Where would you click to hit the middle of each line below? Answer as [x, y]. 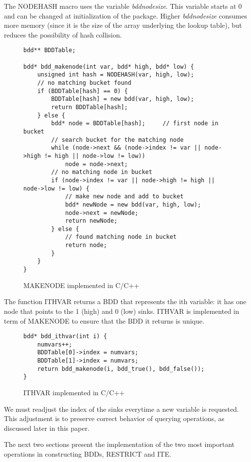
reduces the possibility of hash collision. [63, 34]
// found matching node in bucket [121, 237]
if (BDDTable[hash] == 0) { [82, 91]
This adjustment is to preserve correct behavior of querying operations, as [114, 418]
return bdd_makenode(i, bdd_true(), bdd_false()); [121, 369]
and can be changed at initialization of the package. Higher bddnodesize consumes [125, 15]
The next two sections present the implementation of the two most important [119, 444]
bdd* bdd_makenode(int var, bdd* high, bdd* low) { [109, 67]
